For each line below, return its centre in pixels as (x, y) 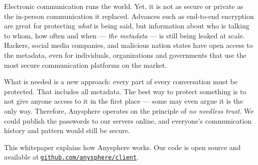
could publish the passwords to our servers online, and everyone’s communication (128, 120)
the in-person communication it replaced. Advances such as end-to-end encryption (129, 16)
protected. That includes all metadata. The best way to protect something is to (125, 91)
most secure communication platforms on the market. (85, 65)
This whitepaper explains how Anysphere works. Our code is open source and (123, 147)
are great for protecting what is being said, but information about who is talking (127, 26)
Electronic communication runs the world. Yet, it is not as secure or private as (124, 6)
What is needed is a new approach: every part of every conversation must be (121, 82)
